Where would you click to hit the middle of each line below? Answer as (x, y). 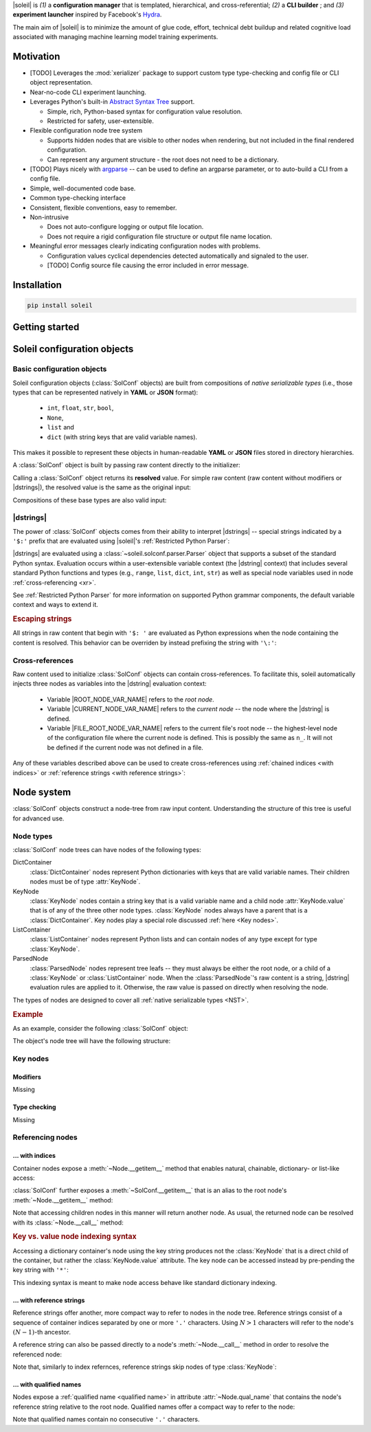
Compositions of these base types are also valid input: (90, 500)
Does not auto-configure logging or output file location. (125, 227)
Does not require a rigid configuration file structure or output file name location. (160, 236)
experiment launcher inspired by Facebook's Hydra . (87, 14)
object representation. (61, 82)
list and (61, 427)
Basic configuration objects (60, 369)
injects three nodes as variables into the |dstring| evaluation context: (110, 684)
